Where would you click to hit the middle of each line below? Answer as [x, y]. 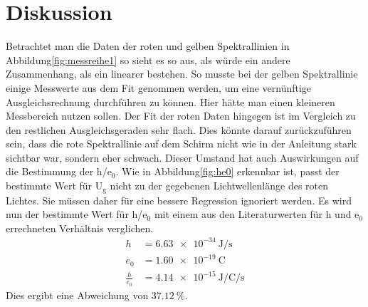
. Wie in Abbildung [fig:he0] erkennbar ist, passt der [227, 171]
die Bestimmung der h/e [59, 171]
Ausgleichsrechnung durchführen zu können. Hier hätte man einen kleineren [170, 102]
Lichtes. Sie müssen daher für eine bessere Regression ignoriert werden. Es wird [179, 200]
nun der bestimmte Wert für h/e [77, 214]
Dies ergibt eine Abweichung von [77, 295]
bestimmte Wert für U [54, 186]
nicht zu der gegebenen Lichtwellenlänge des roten [219, 186]
